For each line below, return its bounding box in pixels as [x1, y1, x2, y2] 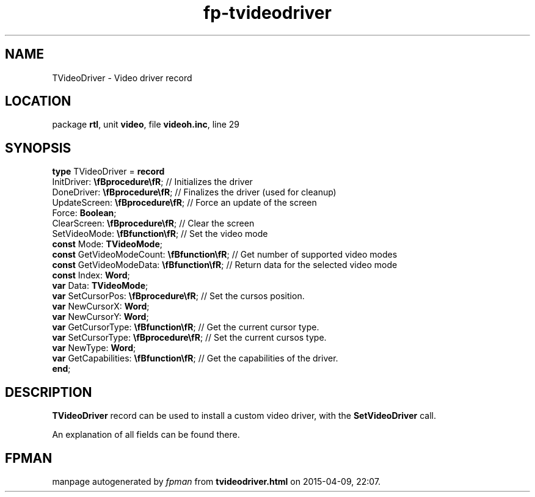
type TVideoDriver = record [52, 166, 165, 177]
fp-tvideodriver [203, 2, 332, 23]
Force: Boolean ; [52, 208, 117, 219]
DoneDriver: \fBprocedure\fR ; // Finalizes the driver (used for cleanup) [52, 187, 337, 198]
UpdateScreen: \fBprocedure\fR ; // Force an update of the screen [52, 197, 317, 208]
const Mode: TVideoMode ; [52, 239, 162, 250]
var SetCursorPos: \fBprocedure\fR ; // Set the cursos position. [52, 291, 305, 302]
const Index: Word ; [52, 270, 130, 281]
